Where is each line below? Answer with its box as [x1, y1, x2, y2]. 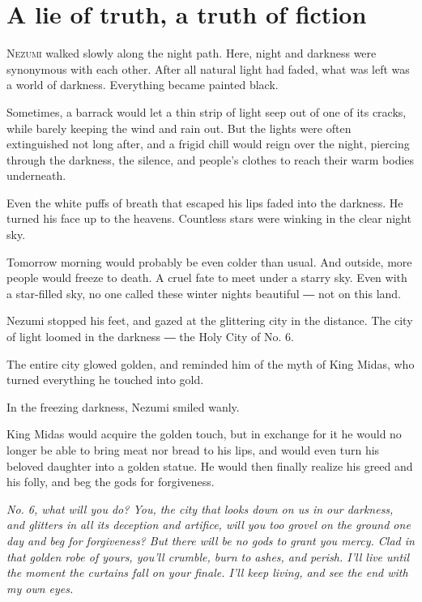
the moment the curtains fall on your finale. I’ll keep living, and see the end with [6, 564, 408, 581]
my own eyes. [6, 579, 74, 596]
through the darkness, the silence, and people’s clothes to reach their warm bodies [6, 151, 415, 168]
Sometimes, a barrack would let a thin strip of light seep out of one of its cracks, [6, 103, 407, 120]
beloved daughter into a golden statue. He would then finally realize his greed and [6, 457, 413, 474]
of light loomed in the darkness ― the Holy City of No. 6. [6, 328, 294, 345]
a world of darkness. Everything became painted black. [6, 76, 279, 93]
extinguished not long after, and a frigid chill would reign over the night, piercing [6, 135, 410, 152]
